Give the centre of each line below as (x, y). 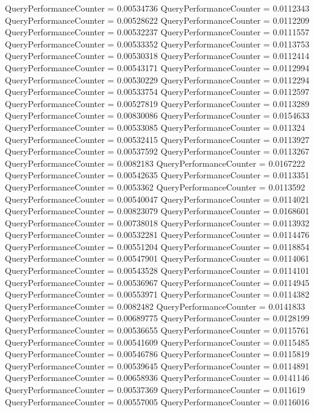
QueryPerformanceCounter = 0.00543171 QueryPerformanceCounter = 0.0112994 (157, 67)
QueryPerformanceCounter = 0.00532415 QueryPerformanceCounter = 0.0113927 (157, 139)
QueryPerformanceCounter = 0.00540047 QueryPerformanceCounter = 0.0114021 (157, 199)
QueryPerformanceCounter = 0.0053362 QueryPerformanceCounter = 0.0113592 (155, 187)
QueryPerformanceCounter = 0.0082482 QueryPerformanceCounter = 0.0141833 (155, 306)
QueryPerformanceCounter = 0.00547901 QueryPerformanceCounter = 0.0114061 (157, 258)
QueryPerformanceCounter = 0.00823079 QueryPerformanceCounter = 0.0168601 (157, 211)
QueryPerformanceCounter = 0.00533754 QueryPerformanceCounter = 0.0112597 (157, 92)
